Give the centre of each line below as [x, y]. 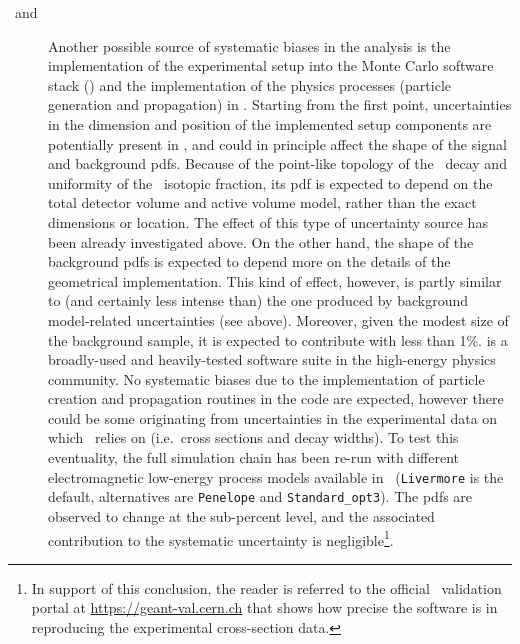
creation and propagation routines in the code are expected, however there [276, 398]
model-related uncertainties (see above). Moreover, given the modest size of [278, 319]
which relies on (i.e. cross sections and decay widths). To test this [253, 437]
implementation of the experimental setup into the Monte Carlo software [271, 65]
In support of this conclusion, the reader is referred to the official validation [266, 587]
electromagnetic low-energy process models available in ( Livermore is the [276, 476]
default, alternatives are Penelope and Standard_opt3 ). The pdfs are [260, 496]
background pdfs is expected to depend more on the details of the [249, 261]
